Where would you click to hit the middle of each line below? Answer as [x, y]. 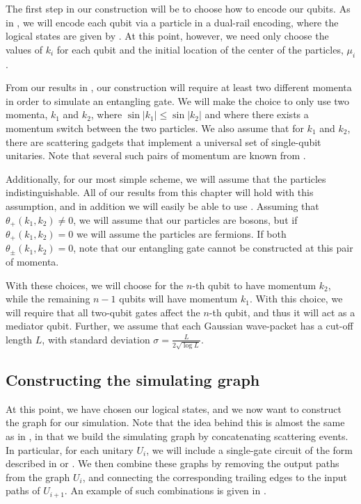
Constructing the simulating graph [133, 380]
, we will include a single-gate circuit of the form [250, 449]
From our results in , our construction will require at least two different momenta [179, 87]
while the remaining [48, 299]
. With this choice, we [296, 299]
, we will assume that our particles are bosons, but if [185, 219]
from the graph [38, 477]
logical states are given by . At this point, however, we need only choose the [167, 36]
